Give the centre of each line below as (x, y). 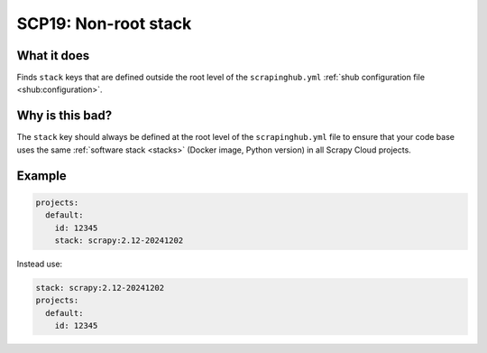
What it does (53, 56)
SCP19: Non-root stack (104, 23)
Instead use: (40, 264)
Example (41, 176)
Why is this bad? (64, 116)
